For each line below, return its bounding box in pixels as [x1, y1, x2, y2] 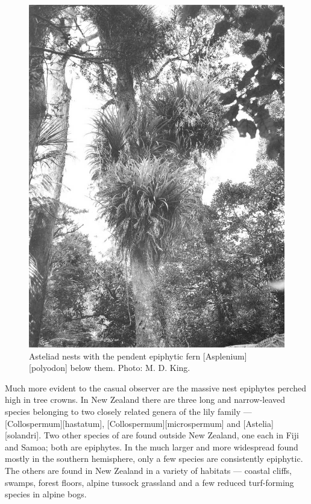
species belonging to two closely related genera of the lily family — [5, 405, 252, 417]
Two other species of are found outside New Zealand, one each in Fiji [43, 429, 299, 441]
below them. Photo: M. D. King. [70, 361, 190, 374]
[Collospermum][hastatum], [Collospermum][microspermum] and [5, 417, 240, 429]
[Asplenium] [203, 349, 247, 362]
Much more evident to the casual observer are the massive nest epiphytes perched [5, 381, 306, 394]
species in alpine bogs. [5, 488, 87, 500]
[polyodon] [29, 361, 68, 374]
